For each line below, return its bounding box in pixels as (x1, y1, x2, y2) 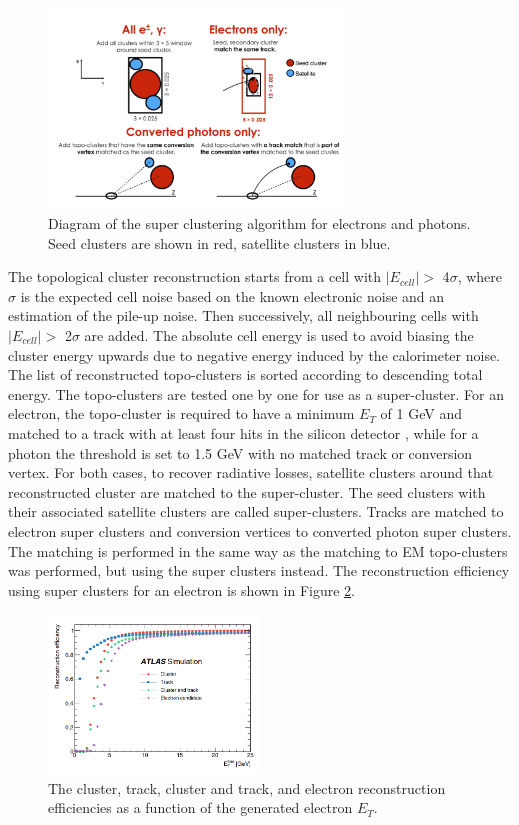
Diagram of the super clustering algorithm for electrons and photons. (48, 213, 471, 234)
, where (457, 266, 502, 287)
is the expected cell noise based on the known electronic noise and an (20, 285, 445, 306)
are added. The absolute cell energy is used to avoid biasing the (84, 325, 474, 346)
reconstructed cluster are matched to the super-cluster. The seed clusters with (8, 481, 486, 502)
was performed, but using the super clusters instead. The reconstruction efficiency (8, 560, 510, 581)
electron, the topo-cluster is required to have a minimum (8, 403, 355, 424)
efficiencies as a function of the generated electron (48, 797, 353, 818)
